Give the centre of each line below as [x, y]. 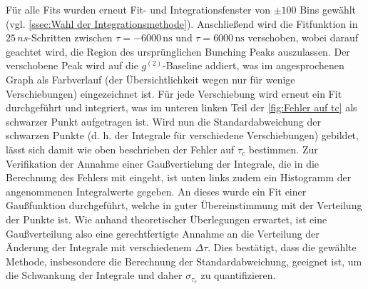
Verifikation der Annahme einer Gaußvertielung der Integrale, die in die [163, 163]
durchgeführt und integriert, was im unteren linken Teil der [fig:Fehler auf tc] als [182, 107]
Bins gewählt [328, 9]
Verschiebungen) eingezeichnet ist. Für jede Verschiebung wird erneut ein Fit [174, 93]
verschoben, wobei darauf [303, 37]
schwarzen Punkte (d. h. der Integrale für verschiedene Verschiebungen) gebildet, [182, 135]
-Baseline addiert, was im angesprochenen [254, 65]
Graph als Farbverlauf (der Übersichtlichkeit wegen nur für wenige [150, 79]
